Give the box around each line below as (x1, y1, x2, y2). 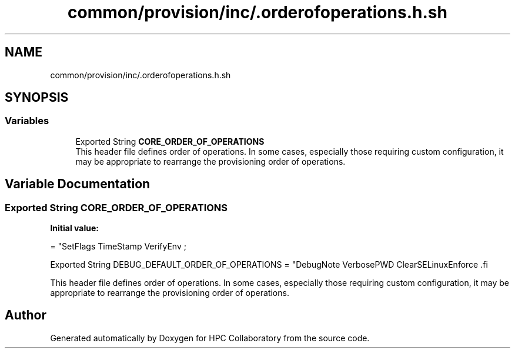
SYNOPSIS (5, 90, 69, 105)
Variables (5, 115, 49, 127)
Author (5, 308, 46, 323)
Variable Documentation (5, 176, 151, 192)
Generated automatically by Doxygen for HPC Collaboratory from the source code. (50, 332, 370, 343)
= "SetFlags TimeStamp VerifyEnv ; (50, 241, 186, 252)
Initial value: (50, 223, 99, 234)
